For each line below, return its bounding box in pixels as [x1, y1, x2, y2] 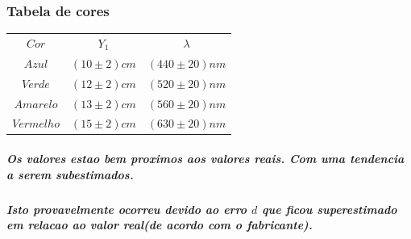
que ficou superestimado [261, 200, 397, 217]
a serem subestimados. [6, 166, 134, 182]
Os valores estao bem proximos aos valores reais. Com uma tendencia [6, 150, 405, 167]
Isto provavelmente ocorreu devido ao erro [6, 200, 247, 217]
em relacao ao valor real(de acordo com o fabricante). [6, 216, 313, 233]
